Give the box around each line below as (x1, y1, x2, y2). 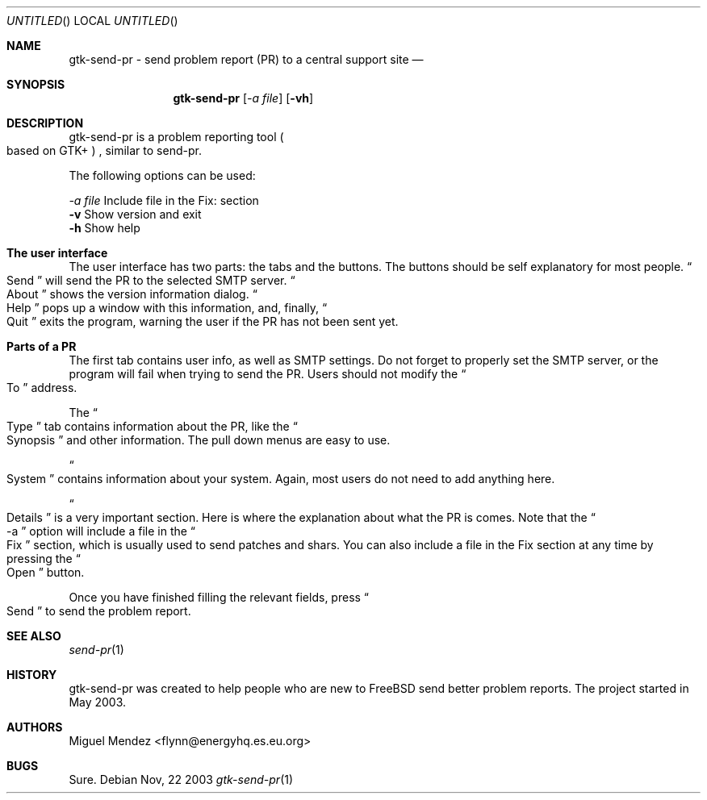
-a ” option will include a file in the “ (6, 524, 196, 538)
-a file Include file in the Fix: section (69, 194, 259, 207)
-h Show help (69, 221, 140, 235)
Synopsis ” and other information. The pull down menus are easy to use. (6, 433, 391, 447)
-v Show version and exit (69, 207, 202, 221)
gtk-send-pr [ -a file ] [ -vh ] (173, 91, 314, 105)
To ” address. (6, 381, 77, 394)
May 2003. (69, 695, 127, 709)
